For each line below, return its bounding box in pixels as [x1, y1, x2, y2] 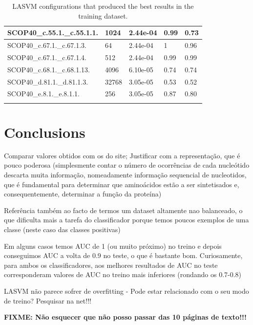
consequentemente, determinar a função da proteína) [4, 189, 162, 199]
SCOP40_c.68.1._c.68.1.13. [7, 64, 90, 74]
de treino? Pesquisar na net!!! [4, 295, 91, 305]
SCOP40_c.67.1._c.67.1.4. [7, 52, 86, 62]
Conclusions [4, 122, 85, 142]
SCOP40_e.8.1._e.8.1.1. [7, 88, 80, 99]
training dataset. [78, 10, 128, 21]
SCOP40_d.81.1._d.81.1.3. [7, 76, 88, 87]
